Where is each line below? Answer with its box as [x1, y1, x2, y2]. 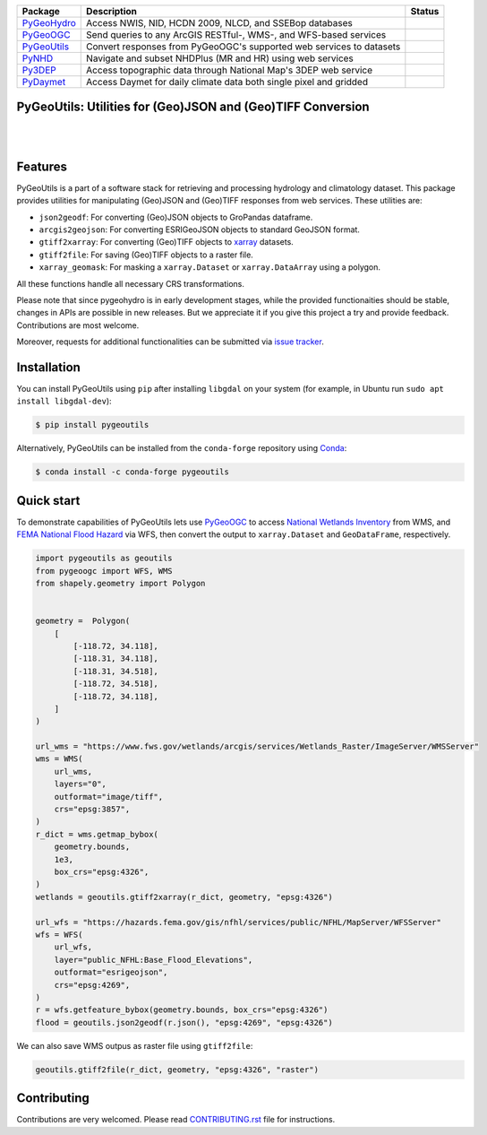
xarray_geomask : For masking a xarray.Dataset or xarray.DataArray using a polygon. [38, 262, 380, 273]
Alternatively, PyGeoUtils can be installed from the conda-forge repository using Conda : [16, 443, 347, 454]
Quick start [16, 493, 81, 508]
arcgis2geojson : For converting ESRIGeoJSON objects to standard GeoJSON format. [38, 224, 360, 235]
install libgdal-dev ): [16, 395, 112, 407]
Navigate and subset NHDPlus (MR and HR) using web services [86, 52, 354, 65]
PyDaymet [21, 76, 66, 88]
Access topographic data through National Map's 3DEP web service [86, 64, 373, 76]
